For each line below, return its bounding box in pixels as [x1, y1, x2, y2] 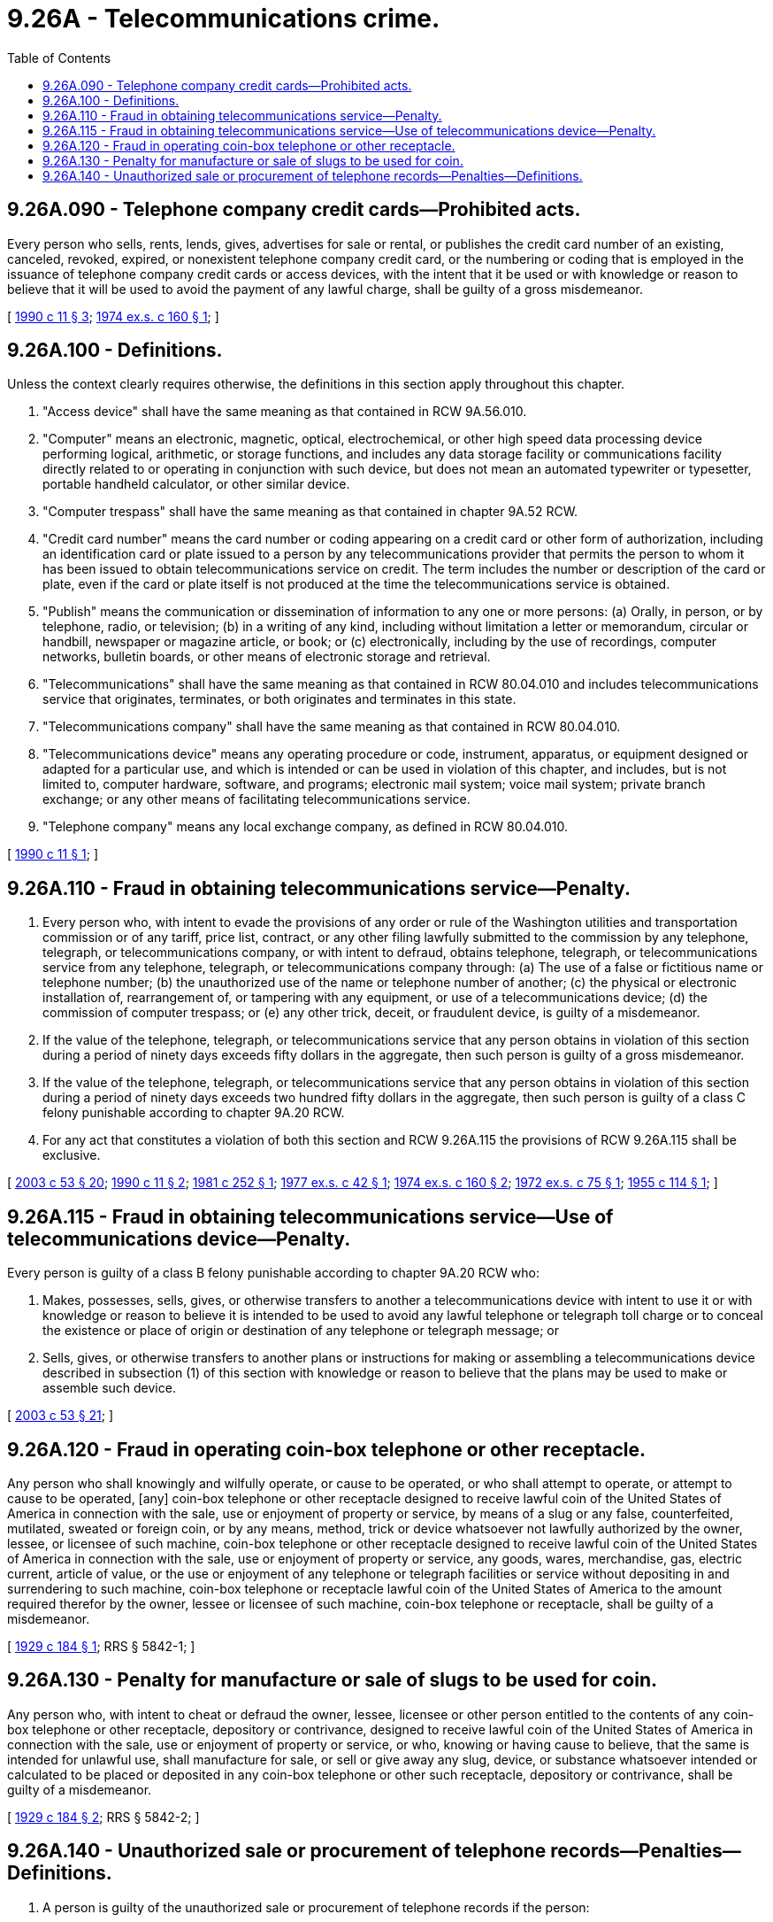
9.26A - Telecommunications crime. [7, 4, 440, 34]
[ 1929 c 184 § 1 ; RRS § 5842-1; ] [7, 1638, 195, 1654]
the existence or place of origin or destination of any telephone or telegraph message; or [42, 1323, 559, 1339]
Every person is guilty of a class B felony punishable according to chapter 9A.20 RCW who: [7, 1265, 540, 1281]
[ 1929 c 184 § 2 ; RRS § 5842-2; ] [7, 1809, 200, 1825]
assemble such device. [42, 1380, 176, 1396]
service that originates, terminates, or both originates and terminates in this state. [42, 691, 517, 707]
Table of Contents [7, 50, 111, 66]
